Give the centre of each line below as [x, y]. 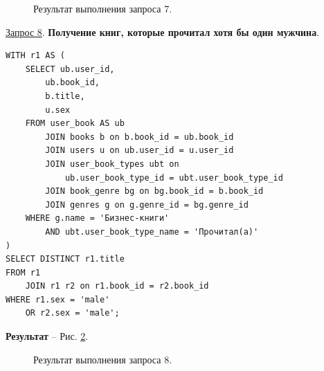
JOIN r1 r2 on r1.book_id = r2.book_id [117, 286]
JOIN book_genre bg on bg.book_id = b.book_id [154, 191]
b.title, [65, 96]
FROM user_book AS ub [75, 124]
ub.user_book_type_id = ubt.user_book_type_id [174, 178]
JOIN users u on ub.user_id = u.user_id [139, 151]
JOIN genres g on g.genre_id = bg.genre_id [147, 205]
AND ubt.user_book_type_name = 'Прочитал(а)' [152, 232]
